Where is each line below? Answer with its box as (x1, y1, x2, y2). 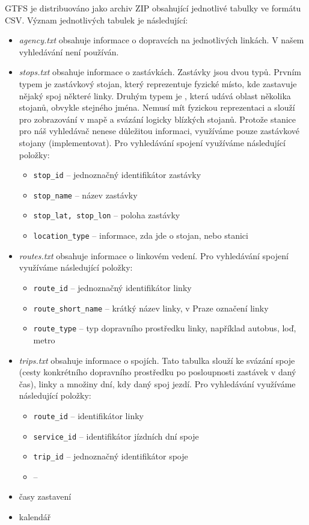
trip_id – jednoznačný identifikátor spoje (33, 450, 188, 462)
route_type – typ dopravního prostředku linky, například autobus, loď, (33, 322, 296, 334)
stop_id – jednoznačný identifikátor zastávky (33, 168, 201, 181)
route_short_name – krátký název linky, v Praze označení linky (33, 301, 269, 314)
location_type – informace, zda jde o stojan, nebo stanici (33, 229, 248, 242)
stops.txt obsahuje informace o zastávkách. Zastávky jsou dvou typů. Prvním (19, 66, 301, 78)
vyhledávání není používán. (19, 45, 119, 58)
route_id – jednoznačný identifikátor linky (33, 281, 192, 293)
